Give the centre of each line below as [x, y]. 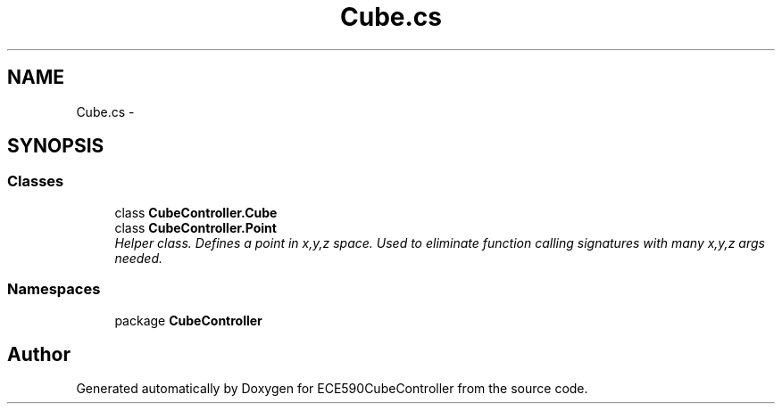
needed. [139, 258]
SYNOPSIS [56, 146]
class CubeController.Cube [196, 212]
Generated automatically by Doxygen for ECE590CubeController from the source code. [332, 389]
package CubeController [188, 320]
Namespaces [54, 289]
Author [39, 354]
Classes [36, 181]
